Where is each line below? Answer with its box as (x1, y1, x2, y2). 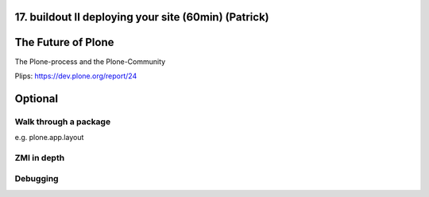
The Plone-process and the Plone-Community (14, 56, 166, 66)
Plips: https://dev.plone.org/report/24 (14, 71, 137, 81)
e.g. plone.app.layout (14, 133, 84, 142)
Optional (14, 92, 59, 105)
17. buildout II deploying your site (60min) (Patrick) (14, 10, 269, 24)
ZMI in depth (14, 152, 65, 163)
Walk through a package (14, 116, 111, 127)
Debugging (14, 173, 59, 184)
